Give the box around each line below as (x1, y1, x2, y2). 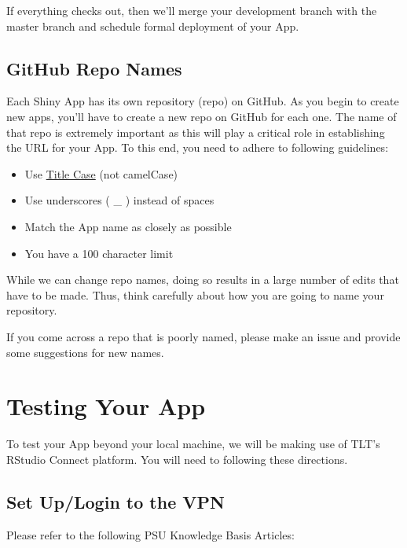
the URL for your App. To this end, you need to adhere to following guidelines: (6, 139, 389, 156)
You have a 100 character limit (24, 245, 174, 261)
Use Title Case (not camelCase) (24, 165, 178, 182)
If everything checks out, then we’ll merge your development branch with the (6, 2, 377, 18)
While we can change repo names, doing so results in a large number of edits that (6, 271, 399, 288)
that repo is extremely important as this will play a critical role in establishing (6, 123, 385, 140)
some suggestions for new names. (6, 344, 164, 360)
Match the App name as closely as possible (24, 218, 232, 234)
